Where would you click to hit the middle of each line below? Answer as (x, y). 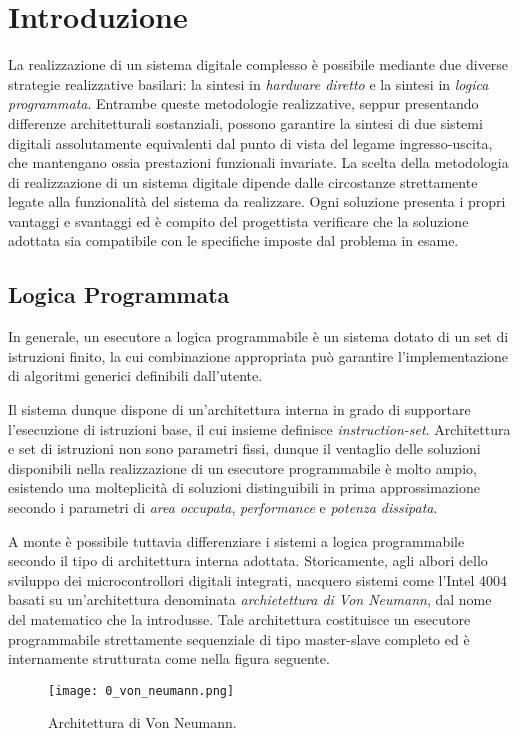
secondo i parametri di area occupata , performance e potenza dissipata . (223, 507)
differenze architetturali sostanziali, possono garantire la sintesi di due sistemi (245, 122)
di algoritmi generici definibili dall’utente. (135, 375)
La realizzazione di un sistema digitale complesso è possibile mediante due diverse (258, 64)
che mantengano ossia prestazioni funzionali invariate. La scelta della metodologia (258, 162)
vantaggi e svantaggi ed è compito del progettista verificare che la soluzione (238, 220)
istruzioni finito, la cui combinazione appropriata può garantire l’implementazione (258, 355)
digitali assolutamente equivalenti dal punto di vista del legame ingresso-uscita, (250, 142)
